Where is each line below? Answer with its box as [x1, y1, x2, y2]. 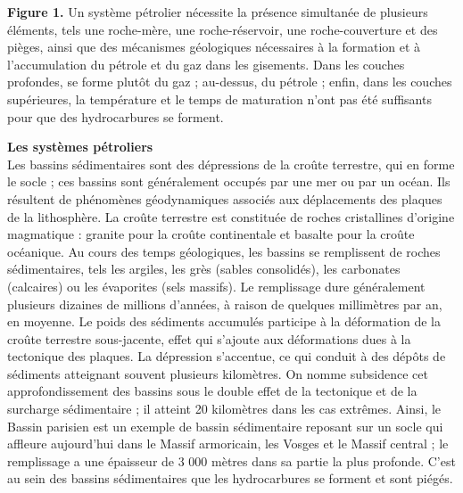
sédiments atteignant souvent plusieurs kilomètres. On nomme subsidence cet [7, 364, 428, 382]
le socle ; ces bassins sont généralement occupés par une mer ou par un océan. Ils [7, 172, 451, 191]
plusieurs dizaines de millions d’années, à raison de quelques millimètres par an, [7, 294, 442, 313]
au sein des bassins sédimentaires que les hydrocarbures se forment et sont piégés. [7, 469, 453, 488]
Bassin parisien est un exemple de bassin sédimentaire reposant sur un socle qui [7, 416, 443, 435]
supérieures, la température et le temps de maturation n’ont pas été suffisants [7, 89, 432, 108]
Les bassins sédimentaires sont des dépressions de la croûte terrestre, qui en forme [7, 154, 455, 173]
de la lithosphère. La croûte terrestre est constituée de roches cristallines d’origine [7, 207, 455, 226]
